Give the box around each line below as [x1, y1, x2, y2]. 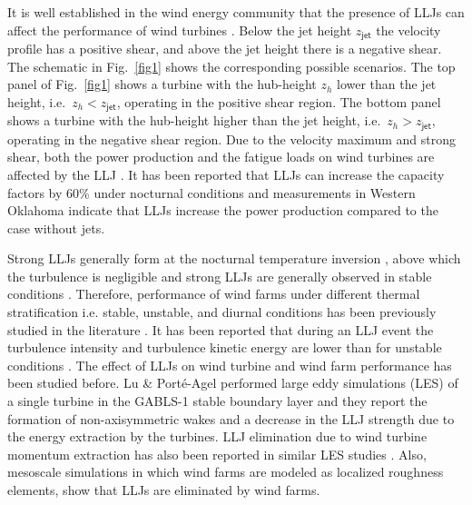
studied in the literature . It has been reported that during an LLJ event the [7, 320, 434, 339]
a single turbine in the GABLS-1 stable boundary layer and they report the [7, 391, 428, 411]
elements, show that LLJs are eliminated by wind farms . [7, 480, 320, 500]
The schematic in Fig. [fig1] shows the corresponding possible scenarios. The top [7, 56, 456, 75]
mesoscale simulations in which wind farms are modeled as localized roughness [7, 462, 444, 481]
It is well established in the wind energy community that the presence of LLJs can [7, 3, 465, 21]
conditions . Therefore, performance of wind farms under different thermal [7, 284, 420, 303]
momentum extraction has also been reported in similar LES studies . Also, [7, 444, 427, 463]
